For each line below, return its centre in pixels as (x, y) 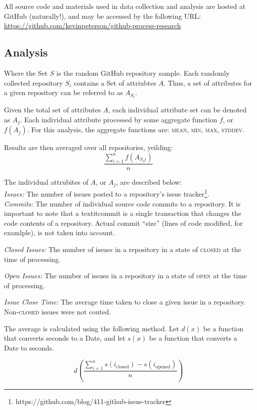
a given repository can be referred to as (64, 92)
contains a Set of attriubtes (115, 82)
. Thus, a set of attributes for (208, 82)
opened (163, 367)
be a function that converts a (193, 338)
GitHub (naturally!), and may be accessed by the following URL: (103, 16)
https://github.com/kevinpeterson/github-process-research (92, 26)
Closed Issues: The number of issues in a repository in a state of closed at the (123, 249)
